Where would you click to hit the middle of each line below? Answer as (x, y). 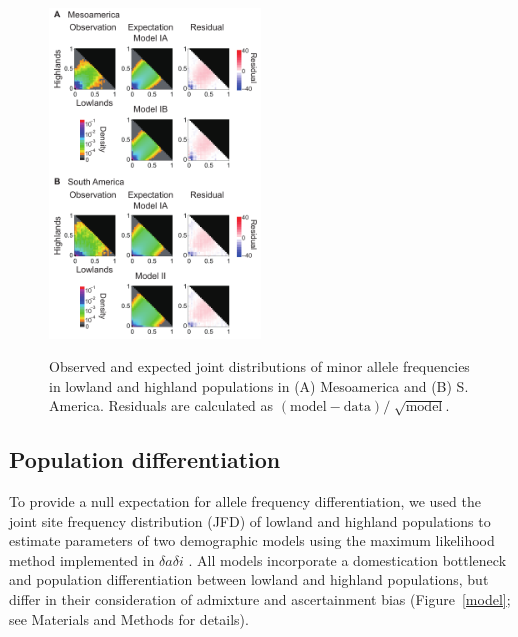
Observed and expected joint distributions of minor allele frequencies (259, 366)
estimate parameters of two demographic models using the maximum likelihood (252, 540)
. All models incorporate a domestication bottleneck (347, 559)
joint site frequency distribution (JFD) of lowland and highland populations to (250, 520)
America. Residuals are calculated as (161, 405)
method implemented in (82, 559)
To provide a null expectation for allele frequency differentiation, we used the (245, 501)
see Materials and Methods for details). (129, 618)
